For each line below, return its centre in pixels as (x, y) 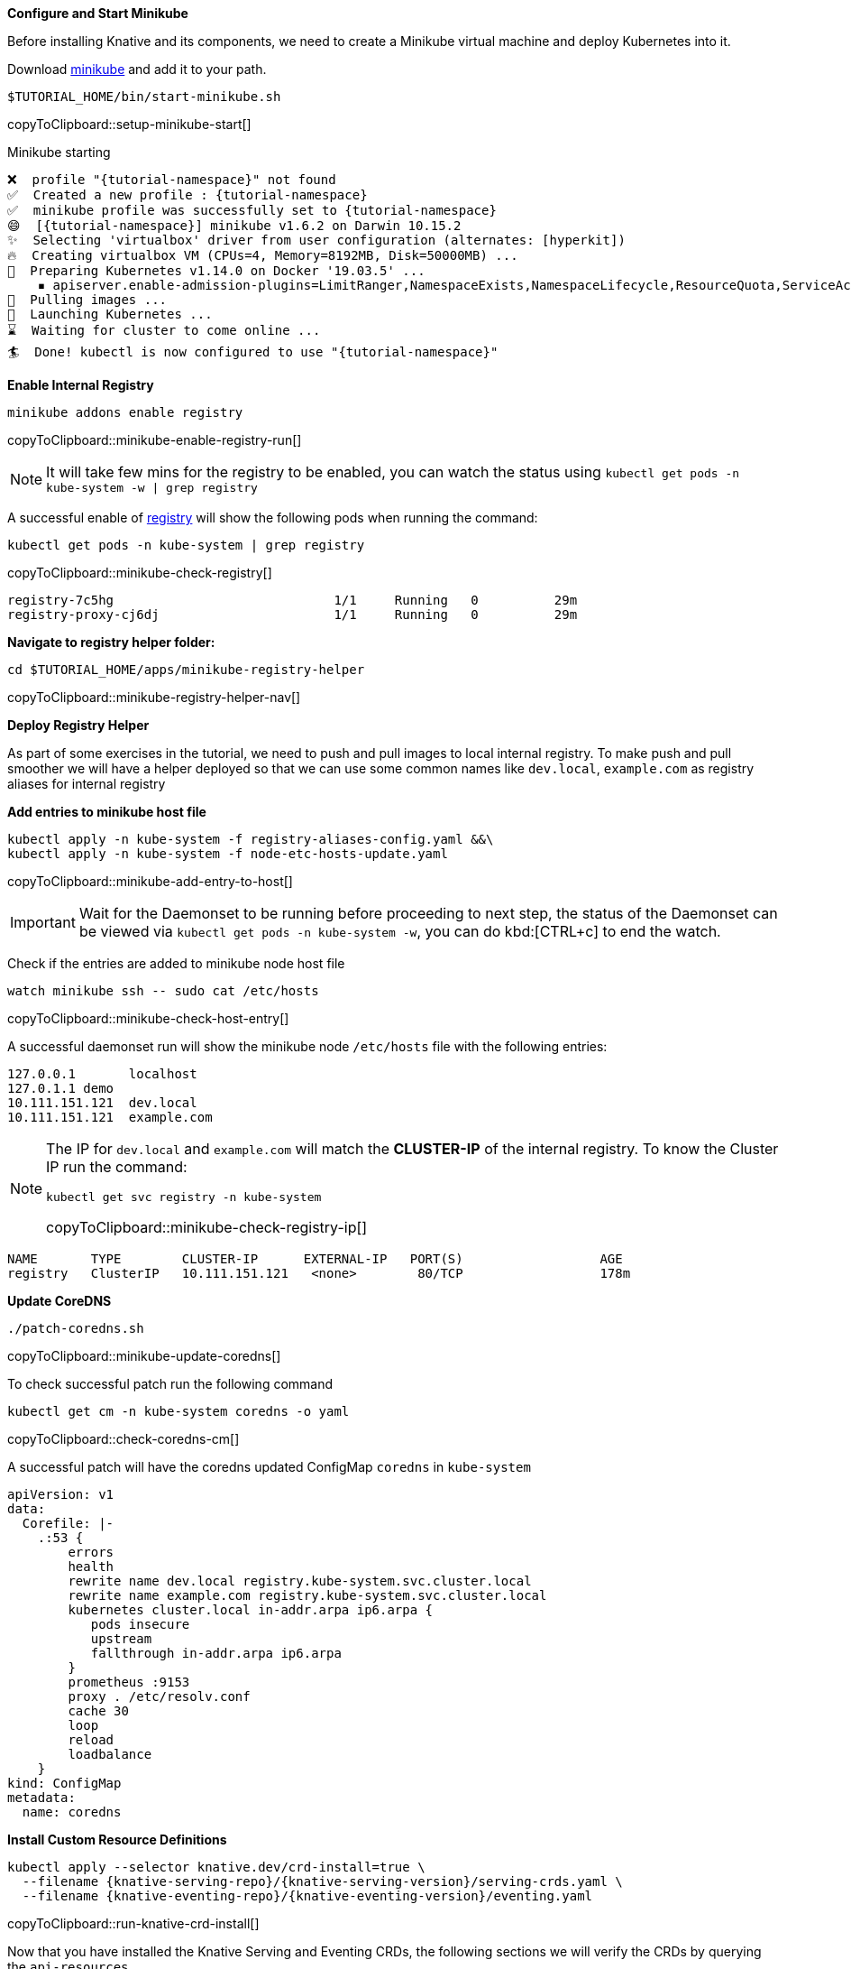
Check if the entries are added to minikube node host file (176, 963)
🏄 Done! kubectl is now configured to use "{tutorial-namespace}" (253, 352)
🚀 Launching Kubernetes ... (110, 314)
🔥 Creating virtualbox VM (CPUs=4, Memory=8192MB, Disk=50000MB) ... (263, 255)
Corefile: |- (68, 1523)
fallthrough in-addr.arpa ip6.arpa (216, 1653)
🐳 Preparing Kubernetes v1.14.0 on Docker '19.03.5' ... (216, 271)
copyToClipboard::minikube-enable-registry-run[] (155, 440)
